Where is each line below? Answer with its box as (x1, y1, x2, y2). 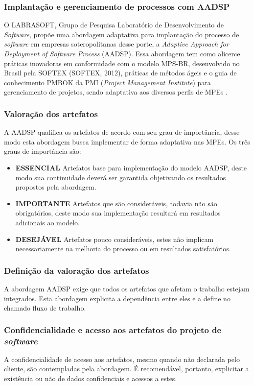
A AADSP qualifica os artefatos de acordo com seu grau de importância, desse (4, 127, 240, 137)
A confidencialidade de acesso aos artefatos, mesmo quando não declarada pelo (4, 354, 240, 364)
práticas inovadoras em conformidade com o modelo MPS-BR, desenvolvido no (4, 58, 240, 68)
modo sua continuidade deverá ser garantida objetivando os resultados (15, 172, 226, 182)
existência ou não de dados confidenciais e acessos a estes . (4, 373, 177, 384)
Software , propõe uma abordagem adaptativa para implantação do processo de (4, 29, 239, 39)
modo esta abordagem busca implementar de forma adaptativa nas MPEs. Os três (4, 136, 250, 146)
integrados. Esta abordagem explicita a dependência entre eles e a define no (4, 293, 231, 303)
